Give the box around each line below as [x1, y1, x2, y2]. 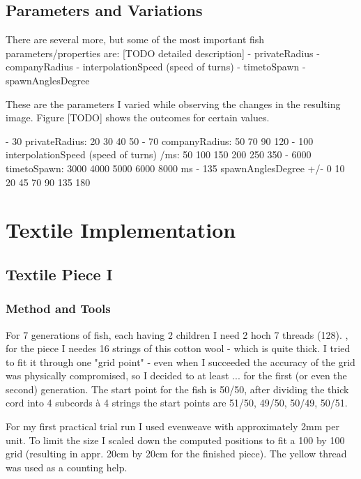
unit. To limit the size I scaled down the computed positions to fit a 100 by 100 [6, 432, 345, 447]
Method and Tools [6, 300, 111, 317]
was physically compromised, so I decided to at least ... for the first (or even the [6, 368, 347, 383]
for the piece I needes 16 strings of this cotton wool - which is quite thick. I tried [6, 341, 351, 356]
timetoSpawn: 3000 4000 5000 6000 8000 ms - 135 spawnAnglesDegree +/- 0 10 [6, 160, 345, 175]
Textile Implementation [6, 215, 236, 244]
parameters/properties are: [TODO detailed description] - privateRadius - [6, 45, 320, 60]
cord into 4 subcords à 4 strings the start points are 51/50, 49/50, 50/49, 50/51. [6, 395, 348, 410]
